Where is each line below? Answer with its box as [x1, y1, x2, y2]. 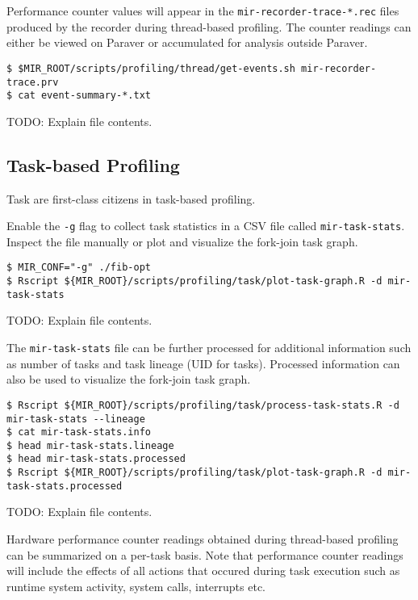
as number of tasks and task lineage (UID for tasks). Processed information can [6, 355, 400, 371]
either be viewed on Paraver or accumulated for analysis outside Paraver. [6, 34, 368, 51]
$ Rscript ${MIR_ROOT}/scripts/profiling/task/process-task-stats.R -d [6, 399, 399, 411]
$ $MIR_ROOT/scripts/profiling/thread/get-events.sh [6, 62, 295, 74]
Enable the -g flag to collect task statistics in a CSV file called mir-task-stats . [6, 217, 405, 234]
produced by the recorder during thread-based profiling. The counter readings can [6, 18, 412, 35]
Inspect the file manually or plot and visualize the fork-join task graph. [6, 233, 358, 250]
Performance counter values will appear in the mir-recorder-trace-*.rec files [6, 2, 399, 19]
